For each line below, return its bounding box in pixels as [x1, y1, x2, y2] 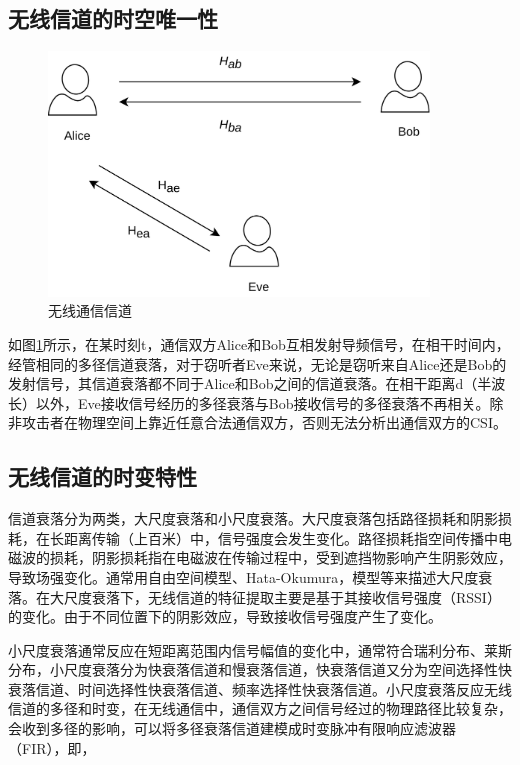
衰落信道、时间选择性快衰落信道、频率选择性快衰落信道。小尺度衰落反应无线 [8, 678, 512, 699]
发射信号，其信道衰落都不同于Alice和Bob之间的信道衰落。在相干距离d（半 [8, 373, 492, 394]
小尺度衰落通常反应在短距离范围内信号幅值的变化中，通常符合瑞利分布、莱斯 [8, 639, 512, 660]
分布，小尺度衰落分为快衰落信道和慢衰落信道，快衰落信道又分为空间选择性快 [8, 659, 512, 680]
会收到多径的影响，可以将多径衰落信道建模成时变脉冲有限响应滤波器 [8, 718, 456, 739]
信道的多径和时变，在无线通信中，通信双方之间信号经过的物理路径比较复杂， [8, 698, 512, 719]
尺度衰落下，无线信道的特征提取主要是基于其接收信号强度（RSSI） [63, 586, 501, 607]
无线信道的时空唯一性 [8, 3, 218, 34]
